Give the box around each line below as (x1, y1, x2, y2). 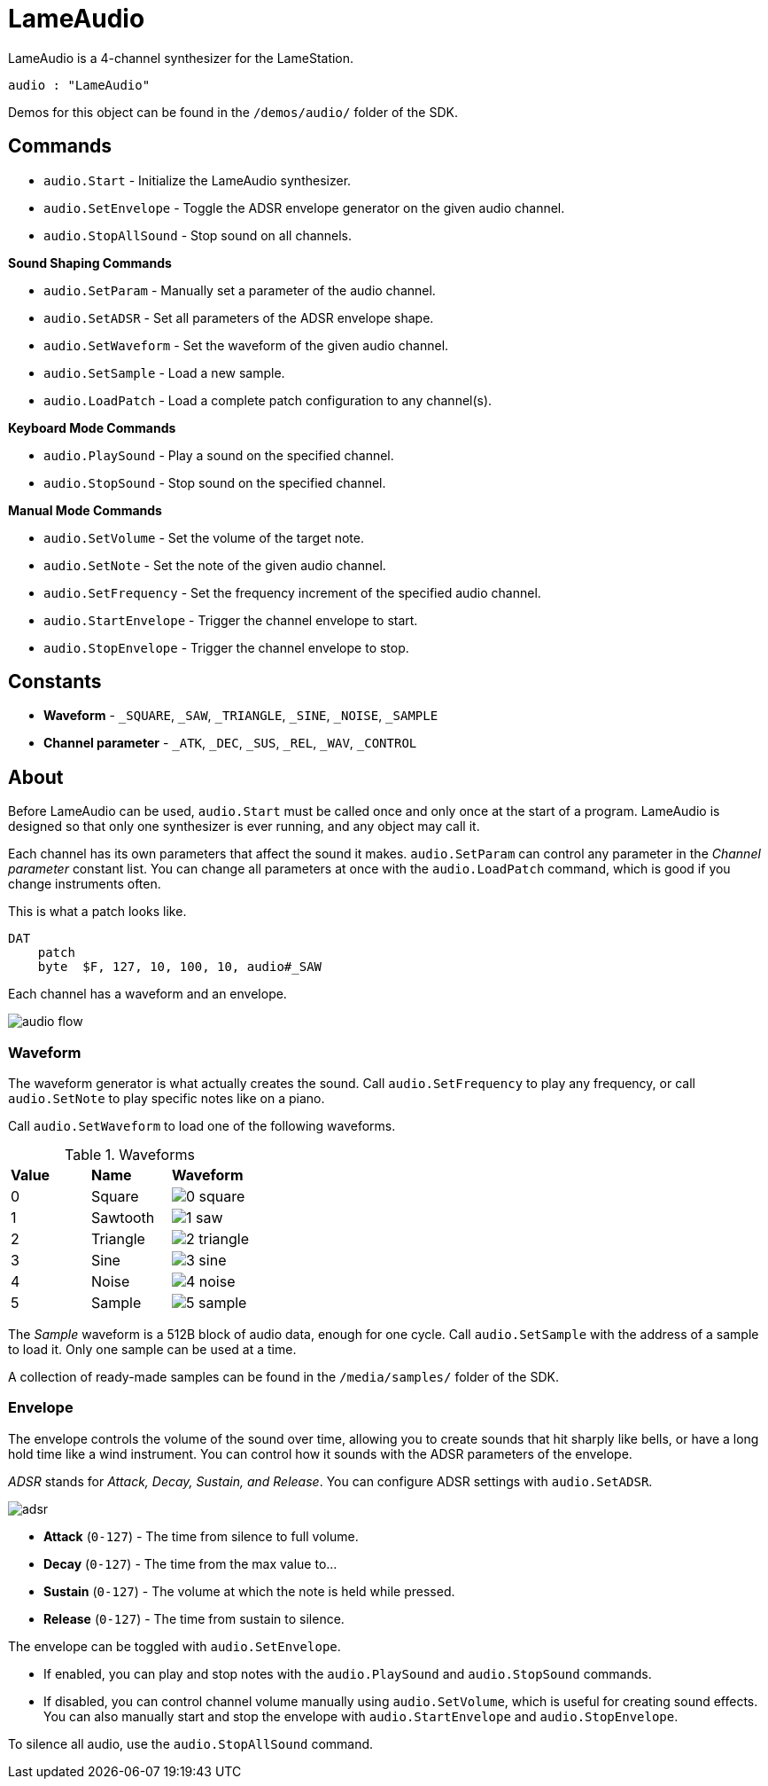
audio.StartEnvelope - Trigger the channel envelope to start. (43, 612, 418, 628)
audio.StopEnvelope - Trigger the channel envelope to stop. (43, 639, 409, 655)
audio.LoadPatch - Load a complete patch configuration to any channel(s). (43, 392, 493, 408)
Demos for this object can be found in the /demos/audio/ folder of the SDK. (8, 104, 458, 120)
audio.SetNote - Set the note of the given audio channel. (43, 557, 386, 573)
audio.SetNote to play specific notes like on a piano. (8, 1091, 325, 1107)
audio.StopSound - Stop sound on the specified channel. (43, 474, 386, 490)
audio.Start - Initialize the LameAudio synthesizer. (43, 172, 352, 188)
